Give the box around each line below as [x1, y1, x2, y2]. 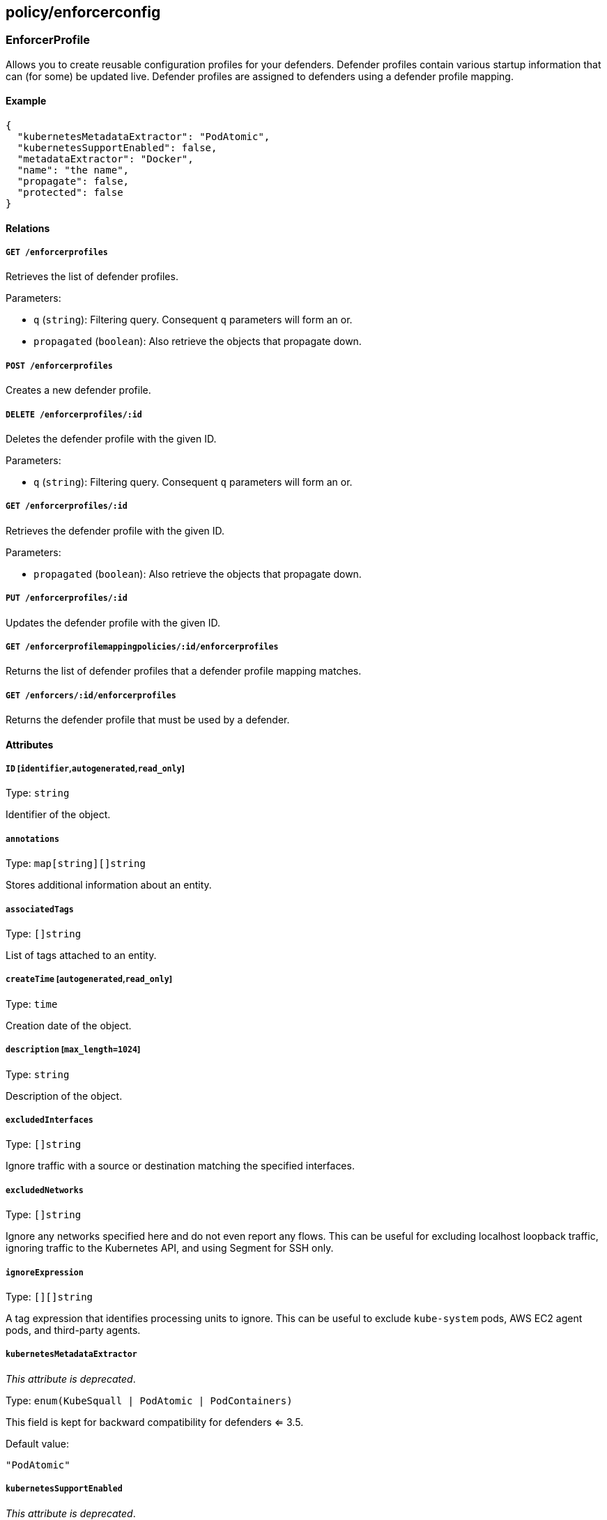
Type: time [6, 997, 58, 1010]
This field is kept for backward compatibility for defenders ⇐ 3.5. [6, 1415, 304, 1428]
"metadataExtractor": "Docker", [17, 153, 194, 165]
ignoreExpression [6, 1267, 84, 1277]
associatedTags [6, 904, 74, 914]
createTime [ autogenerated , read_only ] [6, 974, 173, 985]
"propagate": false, [17, 176, 130, 187]
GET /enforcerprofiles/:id [6, 501, 128, 512]
